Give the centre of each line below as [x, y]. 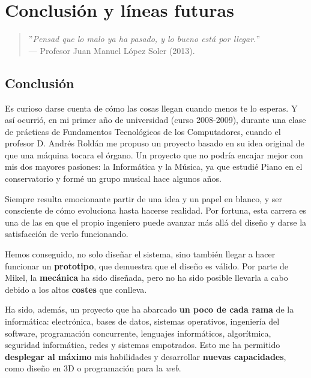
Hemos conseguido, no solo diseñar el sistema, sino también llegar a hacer [140, 254]
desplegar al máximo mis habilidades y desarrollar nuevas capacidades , [146, 356]
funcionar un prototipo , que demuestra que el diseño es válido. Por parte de [146, 265]
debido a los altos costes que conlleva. [76, 289]
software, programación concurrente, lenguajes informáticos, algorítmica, [138, 333]
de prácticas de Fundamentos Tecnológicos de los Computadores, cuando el [143, 131]
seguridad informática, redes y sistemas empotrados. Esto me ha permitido [143, 345]
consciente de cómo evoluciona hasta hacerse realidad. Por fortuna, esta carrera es [156, 210]
